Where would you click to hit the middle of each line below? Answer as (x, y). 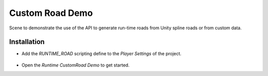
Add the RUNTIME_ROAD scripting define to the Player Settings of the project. (101, 54)
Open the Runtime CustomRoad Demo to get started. (76, 65)
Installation (27, 42)
